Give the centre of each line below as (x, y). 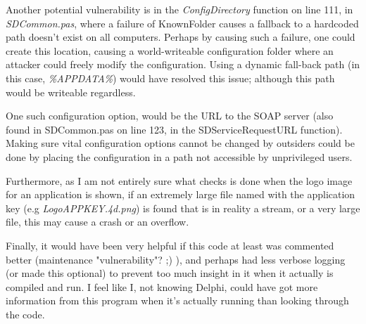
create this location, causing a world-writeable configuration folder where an (170, 50)
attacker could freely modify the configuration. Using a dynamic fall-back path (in (183, 64)
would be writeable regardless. (71, 92)
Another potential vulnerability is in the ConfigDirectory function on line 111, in (179, 9)
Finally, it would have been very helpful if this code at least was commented (170, 245)
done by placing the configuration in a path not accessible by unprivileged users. (179, 156)
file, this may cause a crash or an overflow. (97, 222)
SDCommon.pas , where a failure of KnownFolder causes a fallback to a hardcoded (182, 23)
